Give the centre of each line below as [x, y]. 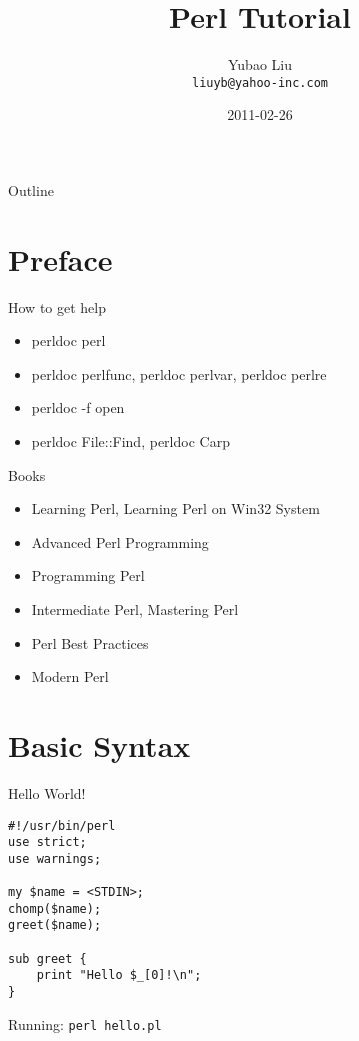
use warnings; [55, 858]
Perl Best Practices [90, 642]
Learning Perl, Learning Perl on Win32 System [175, 508]
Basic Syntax [99, 745]
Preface [60, 258]
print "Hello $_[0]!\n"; [119, 975]
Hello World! [47, 792]
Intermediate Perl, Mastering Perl [135, 609]
